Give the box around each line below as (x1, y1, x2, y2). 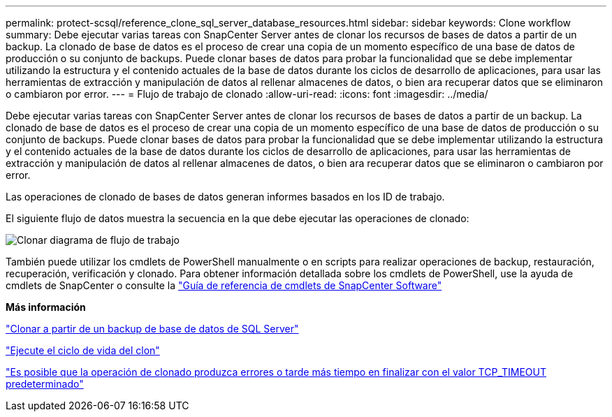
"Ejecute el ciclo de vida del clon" (6, 344, 160, 356)
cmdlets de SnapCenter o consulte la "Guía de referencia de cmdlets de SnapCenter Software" (6, 279, 442, 291)
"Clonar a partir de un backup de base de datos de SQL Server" (6, 323, 299, 335)
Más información (6, 301, 86, 313)
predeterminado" (6, 378, 84, 390)
